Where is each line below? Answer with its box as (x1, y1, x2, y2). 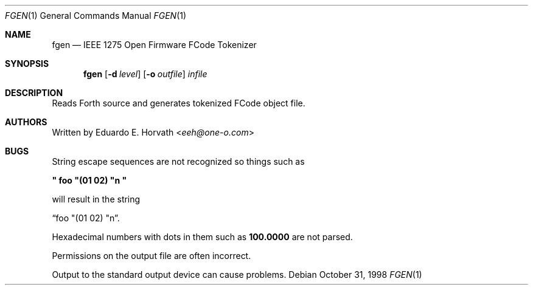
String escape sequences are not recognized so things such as (52, 156, 305, 167)
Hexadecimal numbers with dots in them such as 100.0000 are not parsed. (52, 232, 353, 242)
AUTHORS (5, 117, 47, 127)
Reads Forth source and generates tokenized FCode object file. (52, 98, 305, 108)
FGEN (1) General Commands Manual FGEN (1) (5, 10, 187, 21)
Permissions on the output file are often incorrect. (52, 250, 251, 261)
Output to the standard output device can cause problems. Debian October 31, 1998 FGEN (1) (52, 269, 422, 280)
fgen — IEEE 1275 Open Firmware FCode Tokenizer (52, 40, 257, 50)
